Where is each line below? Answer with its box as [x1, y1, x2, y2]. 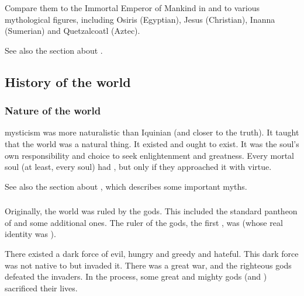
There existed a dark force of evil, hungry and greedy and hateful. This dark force [5, 248, 299, 260]
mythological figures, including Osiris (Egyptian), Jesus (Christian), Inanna [5, 13, 275, 25]
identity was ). [5, 228, 56, 240]
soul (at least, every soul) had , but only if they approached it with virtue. [5, 161, 272, 173]
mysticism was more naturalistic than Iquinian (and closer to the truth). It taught [5, 126, 299, 138]
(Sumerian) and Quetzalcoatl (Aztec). [5, 25, 140, 37]
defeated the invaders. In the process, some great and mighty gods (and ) [5, 270, 267, 283]
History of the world [5, 72, 131, 90]
